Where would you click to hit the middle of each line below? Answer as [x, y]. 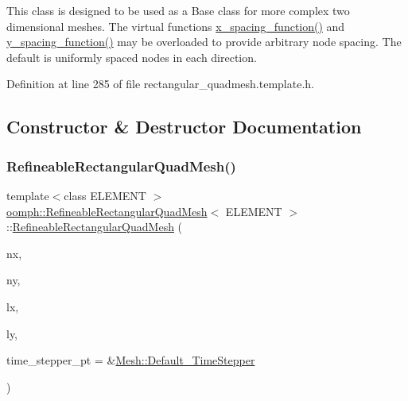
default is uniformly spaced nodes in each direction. [132, 57]
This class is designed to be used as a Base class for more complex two [178, 10]
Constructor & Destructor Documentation [184, 127]
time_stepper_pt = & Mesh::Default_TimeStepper [131, 360]
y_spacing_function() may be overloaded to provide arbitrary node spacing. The [204, 42]
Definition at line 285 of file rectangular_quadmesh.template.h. [160, 84]
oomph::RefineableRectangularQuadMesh [107, 211]
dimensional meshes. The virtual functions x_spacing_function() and [176, 26]
